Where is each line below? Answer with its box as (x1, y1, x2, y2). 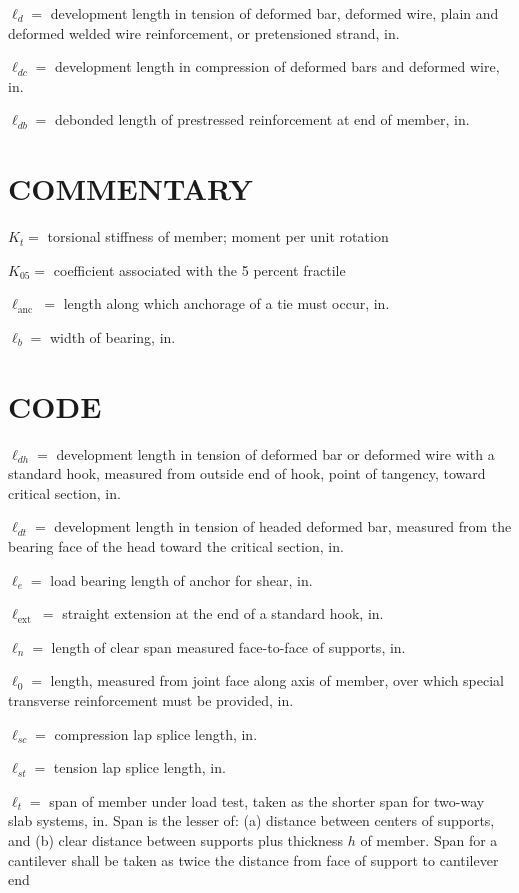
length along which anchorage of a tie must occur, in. (63, 293, 390, 314)
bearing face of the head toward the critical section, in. (8, 535, 344, 556)
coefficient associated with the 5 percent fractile (53, 259, 346, 280)
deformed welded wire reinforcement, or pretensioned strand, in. (8, 22, 400, 43)
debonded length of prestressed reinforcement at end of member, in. (55, 109, 470, 130)
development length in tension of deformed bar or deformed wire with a (56, 443, 495, 464)
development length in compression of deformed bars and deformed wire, (55, 56, 500, 77)
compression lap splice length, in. (54, 723, 258, 744)
